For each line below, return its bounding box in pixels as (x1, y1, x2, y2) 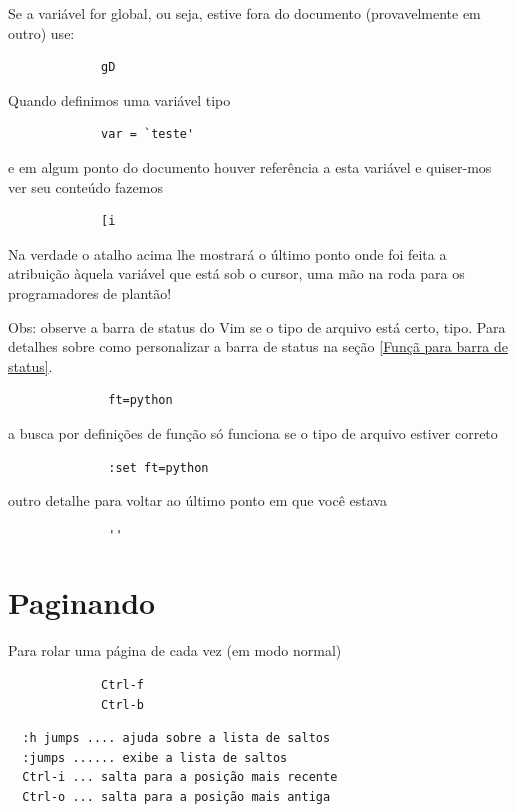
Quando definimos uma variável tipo (8, 89, 231, 110)
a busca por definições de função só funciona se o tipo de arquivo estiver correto (8, 422, 498, 443)
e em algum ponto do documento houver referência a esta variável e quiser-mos (8, 156, 492, 177)
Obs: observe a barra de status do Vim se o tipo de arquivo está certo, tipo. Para (8, 316, 506, 337)
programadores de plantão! (8, 282, 172, 303)
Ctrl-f (101, 678, 145, 692)
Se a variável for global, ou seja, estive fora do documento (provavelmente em (8, 3, 481, 23)
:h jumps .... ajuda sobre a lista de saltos (22, 731, 331, 746)
